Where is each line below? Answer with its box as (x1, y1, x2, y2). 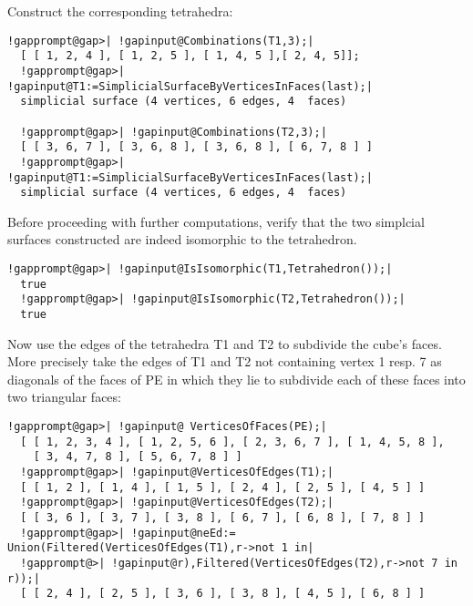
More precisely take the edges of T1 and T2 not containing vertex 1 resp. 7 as (7, 352, 442, 371)
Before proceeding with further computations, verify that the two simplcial (7, 211, 425, 231)
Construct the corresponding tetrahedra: (7, 2, 233, 20)
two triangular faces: (7, 387, 121, 406)
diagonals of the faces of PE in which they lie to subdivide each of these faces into (7, 369, 466, 388)
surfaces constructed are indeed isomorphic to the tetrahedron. (7, 230, 357, 249)
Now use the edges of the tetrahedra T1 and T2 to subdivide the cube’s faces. (7, 334, 442, 353)
